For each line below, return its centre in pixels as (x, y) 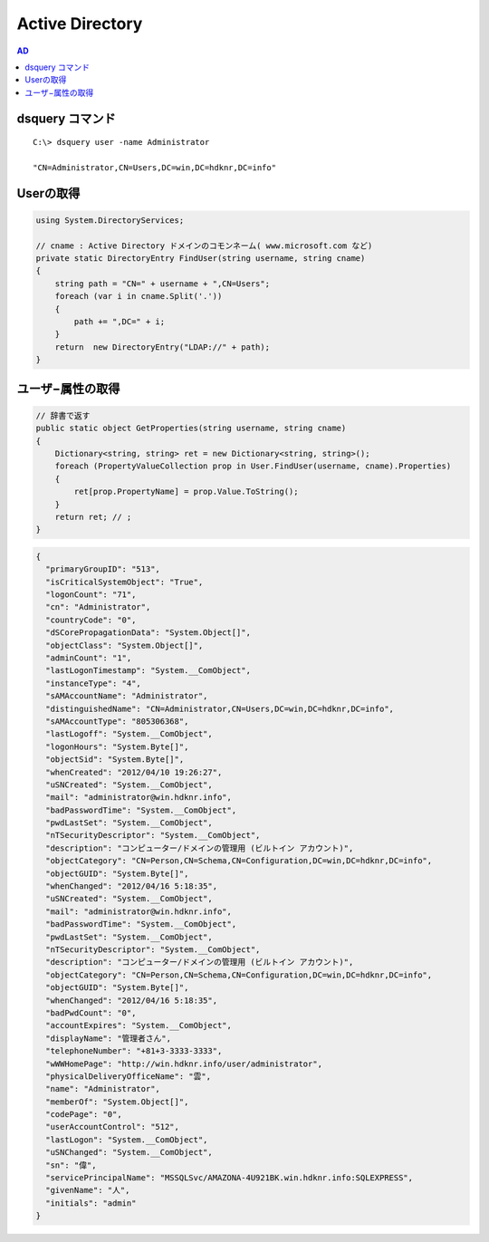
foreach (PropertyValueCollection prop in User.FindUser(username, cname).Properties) (253, 466)
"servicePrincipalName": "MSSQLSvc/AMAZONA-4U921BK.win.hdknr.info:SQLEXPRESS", (230, 1178)
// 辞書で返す (63, 415)
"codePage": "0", (84, 1115)
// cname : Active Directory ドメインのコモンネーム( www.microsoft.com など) (204, 246)
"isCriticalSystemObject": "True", (125, 582)
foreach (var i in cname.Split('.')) (139, 296)
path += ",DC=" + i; (120, 322)
